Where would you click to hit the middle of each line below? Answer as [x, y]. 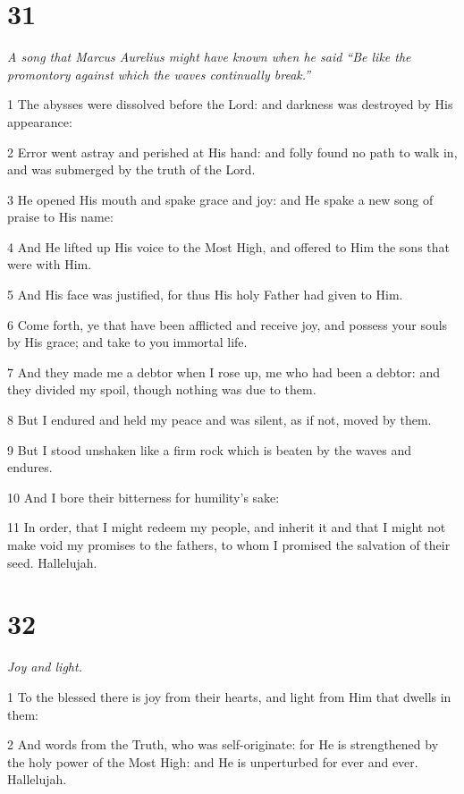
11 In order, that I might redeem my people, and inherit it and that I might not [227, 527]
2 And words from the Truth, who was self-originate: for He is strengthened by [223, 744]
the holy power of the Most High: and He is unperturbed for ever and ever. [213, 761]
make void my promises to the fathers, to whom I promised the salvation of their [229, 545]
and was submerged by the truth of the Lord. [131, 169]
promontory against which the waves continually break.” [159, 74]
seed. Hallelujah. [52, 562]
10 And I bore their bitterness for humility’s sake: [143, 497]
